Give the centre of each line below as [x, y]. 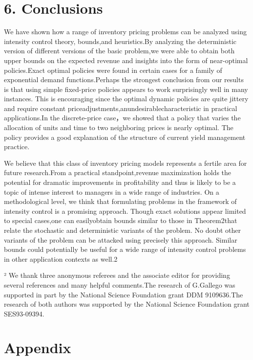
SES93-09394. [24, 313]
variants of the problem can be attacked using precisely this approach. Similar [121, 239]
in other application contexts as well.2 [61, 259]
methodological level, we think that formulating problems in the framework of [120, 201]
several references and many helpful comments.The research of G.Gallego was [120, 284]
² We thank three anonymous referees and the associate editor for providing [117, 275]
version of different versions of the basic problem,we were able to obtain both [119, 51]
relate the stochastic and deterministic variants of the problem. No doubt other [123, 230]
